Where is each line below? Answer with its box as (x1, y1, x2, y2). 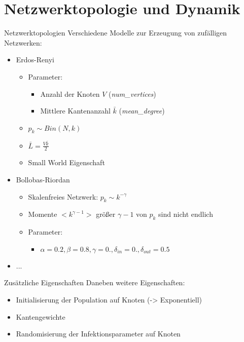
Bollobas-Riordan (16, 174, 70, 184)
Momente (28, 209, 57, 219)
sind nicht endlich (158, 209, 213, 219)
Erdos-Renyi (16, 54, 54, 65)
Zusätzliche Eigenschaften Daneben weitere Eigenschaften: (4, 277, 185, 288)
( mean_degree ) (119, 105, 165, 116)
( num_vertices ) (109, 88, 156, 99)
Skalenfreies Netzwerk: (28, 191, 98, 202)
